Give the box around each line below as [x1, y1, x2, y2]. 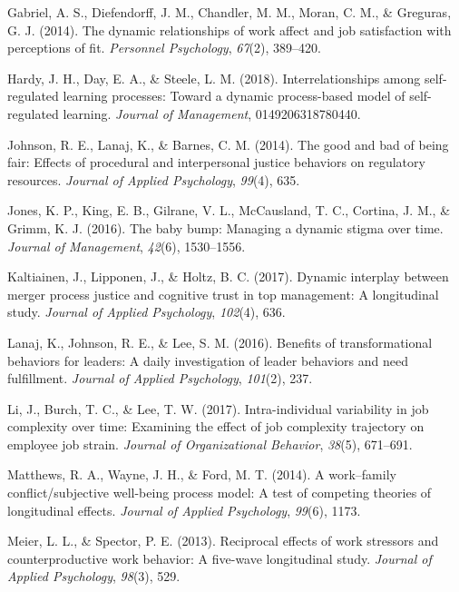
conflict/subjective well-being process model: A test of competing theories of [7, 483, 432, 502]
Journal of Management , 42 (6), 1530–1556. [7, 236, 246, 255]
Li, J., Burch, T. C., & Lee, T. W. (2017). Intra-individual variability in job [7, 399, 429, 418]
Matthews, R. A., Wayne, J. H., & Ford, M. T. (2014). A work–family [7, 465, 396, 484]
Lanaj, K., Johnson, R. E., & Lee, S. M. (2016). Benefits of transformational [7, 332, 433, 351]
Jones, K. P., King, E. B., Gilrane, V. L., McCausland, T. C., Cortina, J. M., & [7, 201, 451, 220]
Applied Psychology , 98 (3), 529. [7, 567, 181, 586]
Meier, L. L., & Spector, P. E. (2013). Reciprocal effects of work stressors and [7, 531, 439, 550]
